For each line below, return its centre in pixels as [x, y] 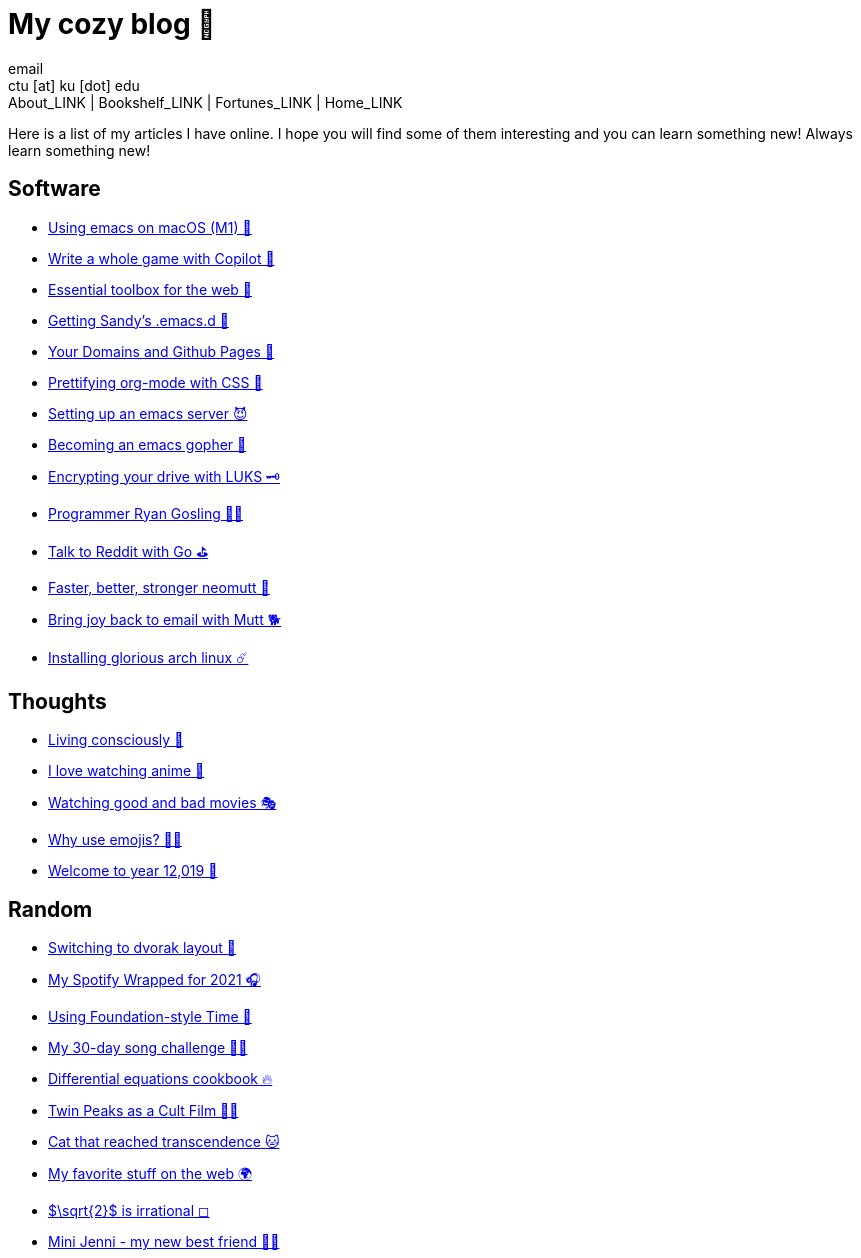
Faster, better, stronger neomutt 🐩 [159, 587]
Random [50, 909]
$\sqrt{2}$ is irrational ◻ [129, 1211]
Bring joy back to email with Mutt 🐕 [165, 619]
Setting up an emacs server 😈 [148, 413]
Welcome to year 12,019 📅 [133, 871]
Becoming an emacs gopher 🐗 [147, 444]
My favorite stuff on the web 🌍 [150, 1174]
